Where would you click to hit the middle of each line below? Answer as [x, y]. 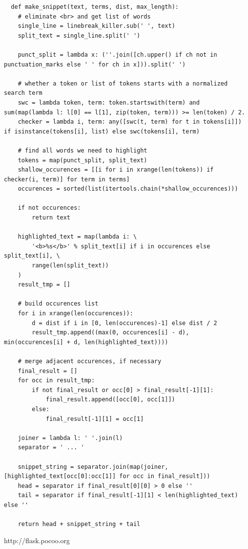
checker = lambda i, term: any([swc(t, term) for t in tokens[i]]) [130, 122]
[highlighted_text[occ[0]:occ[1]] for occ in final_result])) [107, 476]
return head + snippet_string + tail [79, 524]
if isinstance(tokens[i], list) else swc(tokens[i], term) [102, 131]
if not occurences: [49, 208]
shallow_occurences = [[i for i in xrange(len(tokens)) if [116, 170]
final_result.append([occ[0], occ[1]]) [110, 400]
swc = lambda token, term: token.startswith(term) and [109, 102]
